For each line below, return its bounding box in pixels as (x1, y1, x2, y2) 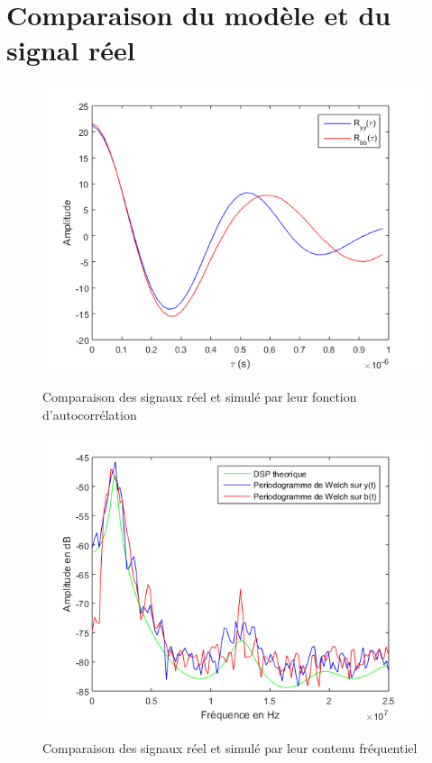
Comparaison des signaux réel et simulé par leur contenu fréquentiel (42, 738, 418, 757)
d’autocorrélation (42, 404, 137, 423)
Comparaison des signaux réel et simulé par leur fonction (42, 386, 357, 405)
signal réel (6, 32, 135, 68)
